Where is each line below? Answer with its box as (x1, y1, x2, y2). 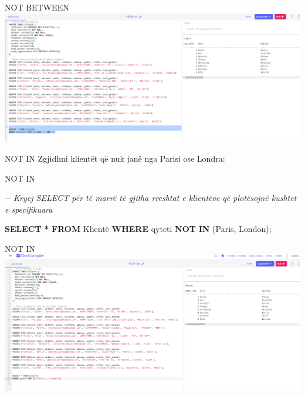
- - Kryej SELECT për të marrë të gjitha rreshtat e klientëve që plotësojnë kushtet (5, 192, 297, 204)
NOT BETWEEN (5, 1, 69, 13)
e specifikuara (5, 203, 53, 215)
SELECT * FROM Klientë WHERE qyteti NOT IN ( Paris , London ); (5, 223, 272, 235)
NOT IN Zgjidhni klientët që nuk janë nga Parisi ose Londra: (5, 152, 225, 164)
